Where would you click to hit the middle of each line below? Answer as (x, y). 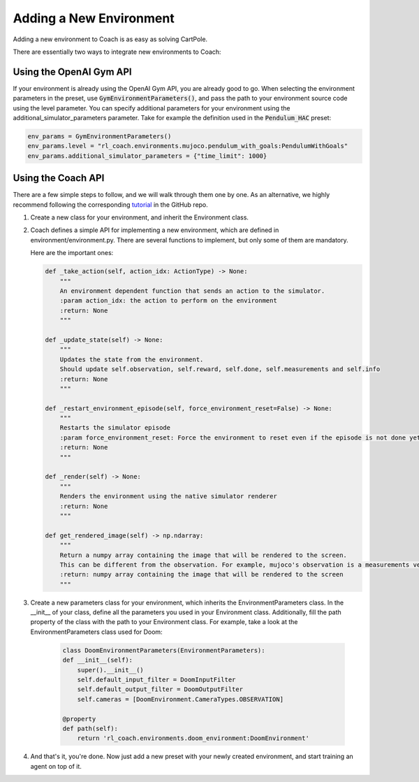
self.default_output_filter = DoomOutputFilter (160, 689)
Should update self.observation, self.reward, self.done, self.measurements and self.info (220, 369)
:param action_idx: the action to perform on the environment (168, 301)
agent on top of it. (56, 766)
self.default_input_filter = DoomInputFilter (156, 680)
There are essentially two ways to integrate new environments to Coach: (117, 52)
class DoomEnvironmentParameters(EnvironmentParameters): (164, 650)
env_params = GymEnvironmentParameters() (100, 136)
